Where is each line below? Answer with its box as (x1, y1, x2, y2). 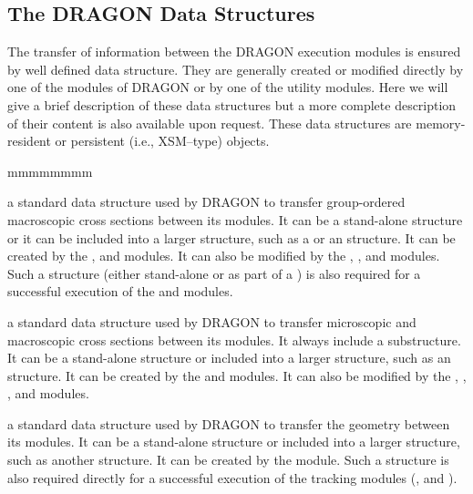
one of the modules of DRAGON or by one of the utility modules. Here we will (7, 77, 448, 97)
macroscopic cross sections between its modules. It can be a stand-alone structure (7, 210, 463, 229)
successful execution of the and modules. (7, 282, 233, 301)
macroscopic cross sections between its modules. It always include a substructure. (7, 330, 461, 349)
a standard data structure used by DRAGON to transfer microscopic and (7, 312, 416, 331)
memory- (416, 113, 466, 132)
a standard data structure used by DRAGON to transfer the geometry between (7, 414, 450, 433)
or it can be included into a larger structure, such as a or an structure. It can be (7, 228, 456, 247)
